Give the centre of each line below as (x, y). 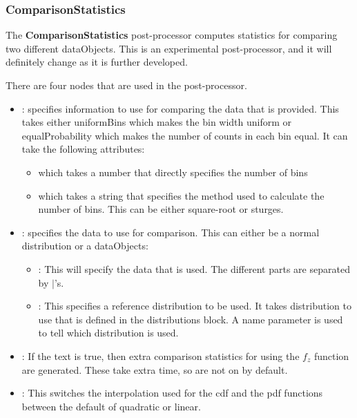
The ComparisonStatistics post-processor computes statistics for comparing (172, 35)
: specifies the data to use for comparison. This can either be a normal (171, 232)
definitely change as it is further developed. (97, 62)
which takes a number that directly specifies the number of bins (173, 172)
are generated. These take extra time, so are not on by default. (155, 369)
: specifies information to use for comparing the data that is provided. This (180, 108)
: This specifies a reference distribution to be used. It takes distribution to (195, 306)
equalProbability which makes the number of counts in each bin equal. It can (185, 135)
